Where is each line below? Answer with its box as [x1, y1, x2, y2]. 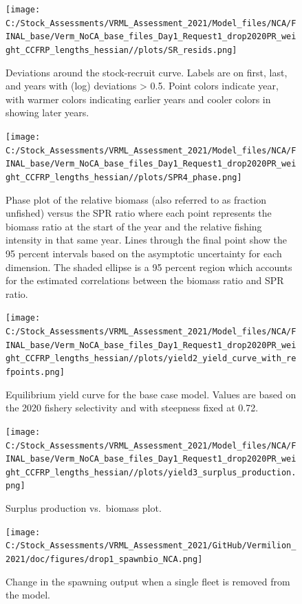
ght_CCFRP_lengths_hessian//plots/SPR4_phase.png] [6, 172, 242, 182]
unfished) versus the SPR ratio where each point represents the [6, 206, 272, 220]
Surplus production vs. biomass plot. [6, 501, 162, 515]
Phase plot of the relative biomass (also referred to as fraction [6, 192, 267, 206]
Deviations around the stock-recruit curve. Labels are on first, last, [6, 65, 288, 79]
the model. [6, 587, 50, 602]
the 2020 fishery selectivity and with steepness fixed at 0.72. [6, 400, 259, 415]
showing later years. [6, 105, 89, 120]
